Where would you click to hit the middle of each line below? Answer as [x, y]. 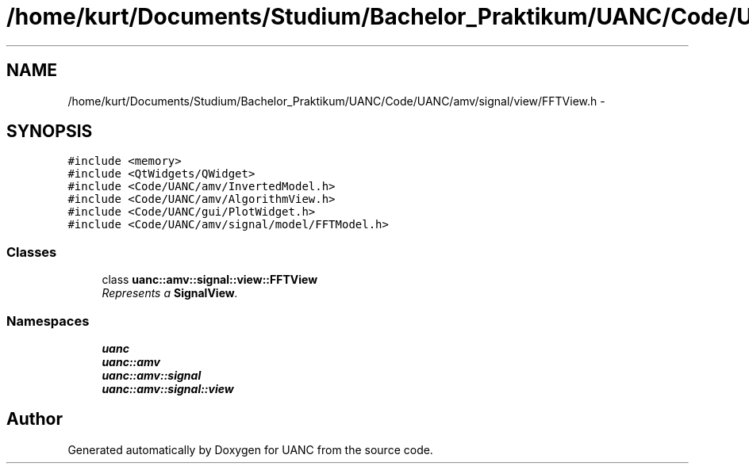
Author [35, 419]
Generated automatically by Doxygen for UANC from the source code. [250, 449]
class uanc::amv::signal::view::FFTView [210, 280]
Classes [32, 252]
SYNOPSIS [50, 132]
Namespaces [48, 321]
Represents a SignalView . [170, 293]
